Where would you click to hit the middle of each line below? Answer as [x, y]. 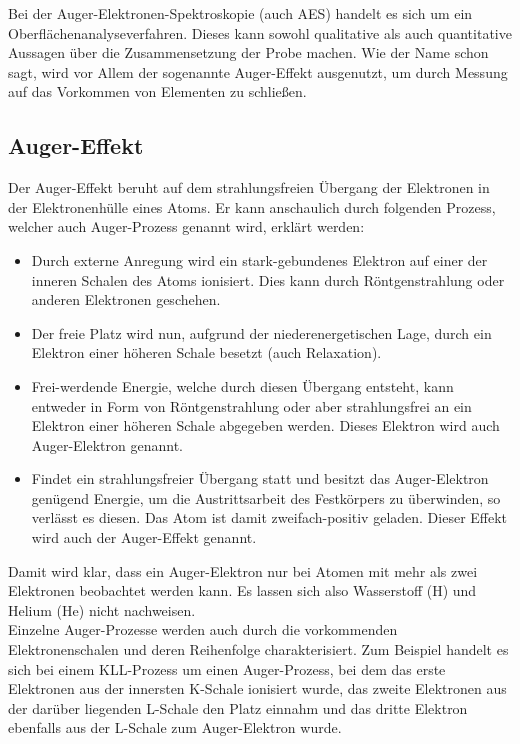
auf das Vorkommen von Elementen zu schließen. [157, 91]
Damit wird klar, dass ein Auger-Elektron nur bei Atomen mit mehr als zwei [243, 570]
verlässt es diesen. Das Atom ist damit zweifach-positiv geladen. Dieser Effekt [269, 517]
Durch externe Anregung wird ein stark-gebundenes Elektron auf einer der [259, 259]
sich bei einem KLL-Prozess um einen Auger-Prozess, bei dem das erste [227, 668]
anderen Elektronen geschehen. [126, 299]
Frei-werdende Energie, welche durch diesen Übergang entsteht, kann [242, 385]
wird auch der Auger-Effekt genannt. [144, 537]
